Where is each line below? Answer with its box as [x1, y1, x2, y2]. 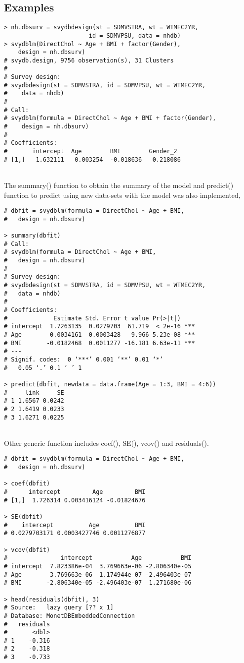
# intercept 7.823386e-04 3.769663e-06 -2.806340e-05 [4, 562, 192, 570]
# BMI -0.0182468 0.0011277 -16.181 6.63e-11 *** [4, 339, 195, 347]
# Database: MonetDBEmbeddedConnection [4, 612, 135, 619]
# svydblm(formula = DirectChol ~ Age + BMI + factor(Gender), [4, 115, 216, 122]
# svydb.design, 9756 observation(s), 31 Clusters [4, 57, 174, 64]
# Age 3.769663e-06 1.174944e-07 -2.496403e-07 [4, 571, 192, 578]
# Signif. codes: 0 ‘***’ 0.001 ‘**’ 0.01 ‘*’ [4, 356, 163, 363]
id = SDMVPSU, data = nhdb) [88, 32, 181, 39]
